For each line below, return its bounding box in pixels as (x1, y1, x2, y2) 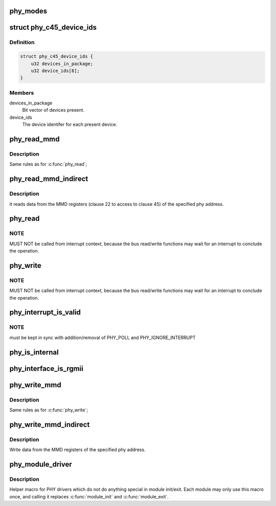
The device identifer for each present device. (22, 121, 118, 128)
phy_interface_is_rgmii (9, 364, 84, 373)
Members (9, 89, 34, 96)
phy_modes (9, 7, 48, 15)
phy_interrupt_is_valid (9, 308, 81, 317)
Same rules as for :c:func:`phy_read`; (9, 161, 87, 167)
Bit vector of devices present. (22, 107, 84, 113)
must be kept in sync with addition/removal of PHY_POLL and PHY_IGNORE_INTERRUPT (9, 334, 196, 341)
